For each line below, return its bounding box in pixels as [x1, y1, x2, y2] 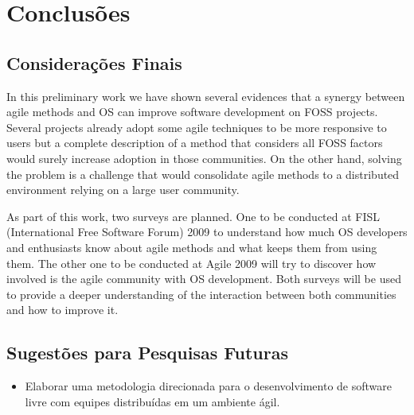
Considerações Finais [6, 50, 182, 75]
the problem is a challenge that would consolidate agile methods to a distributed [6, 165, 400, 182]
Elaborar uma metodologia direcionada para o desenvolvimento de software [25, 378, 393, 394]
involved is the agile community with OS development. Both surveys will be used [6, 270, 401, 287]
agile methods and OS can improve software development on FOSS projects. [6, 103, 378, 120]
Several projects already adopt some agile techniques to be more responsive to [6, 118, 387, 135]
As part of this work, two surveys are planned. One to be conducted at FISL [6, 207, 381, 224]
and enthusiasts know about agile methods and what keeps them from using [6, 239, 377, 255]
